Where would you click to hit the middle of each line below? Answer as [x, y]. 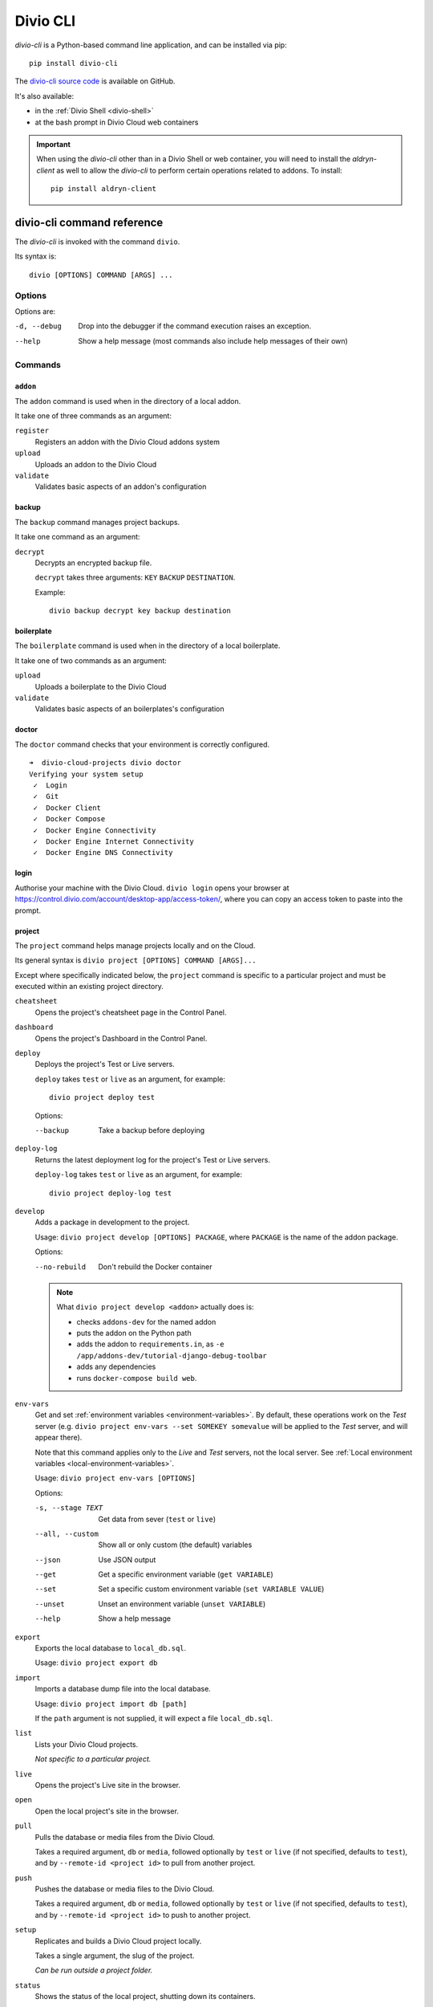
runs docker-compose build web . [137, 1378]
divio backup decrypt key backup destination [140, 611]
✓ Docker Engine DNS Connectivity [103, 853]
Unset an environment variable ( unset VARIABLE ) [182, 1604]
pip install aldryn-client [103, 189]
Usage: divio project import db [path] [111, 1704]
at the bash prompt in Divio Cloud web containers [117, 122]
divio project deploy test [102, 1097]
